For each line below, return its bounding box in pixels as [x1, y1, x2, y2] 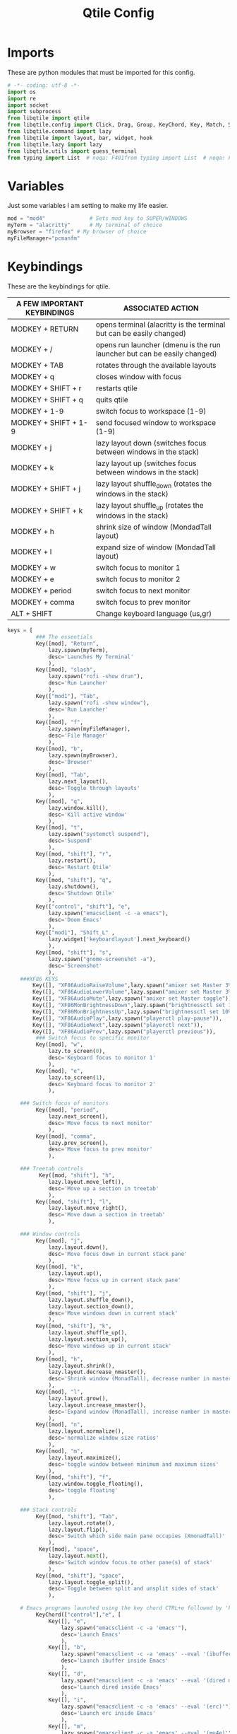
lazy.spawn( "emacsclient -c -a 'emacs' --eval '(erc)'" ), [61, 1703, 235, 1711]
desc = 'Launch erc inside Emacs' [61, 1710, 157, 1717]
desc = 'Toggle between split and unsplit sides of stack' [48, 1585, 219, 1593]
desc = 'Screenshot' [48, 962, 102, 970]
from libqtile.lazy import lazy [7, 141, 102, 148]
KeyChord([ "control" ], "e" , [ [35, 1611, 121, 1619]
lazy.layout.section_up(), [48, 1336, 128, 1343]
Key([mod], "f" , [35, 719, 83, 726]
